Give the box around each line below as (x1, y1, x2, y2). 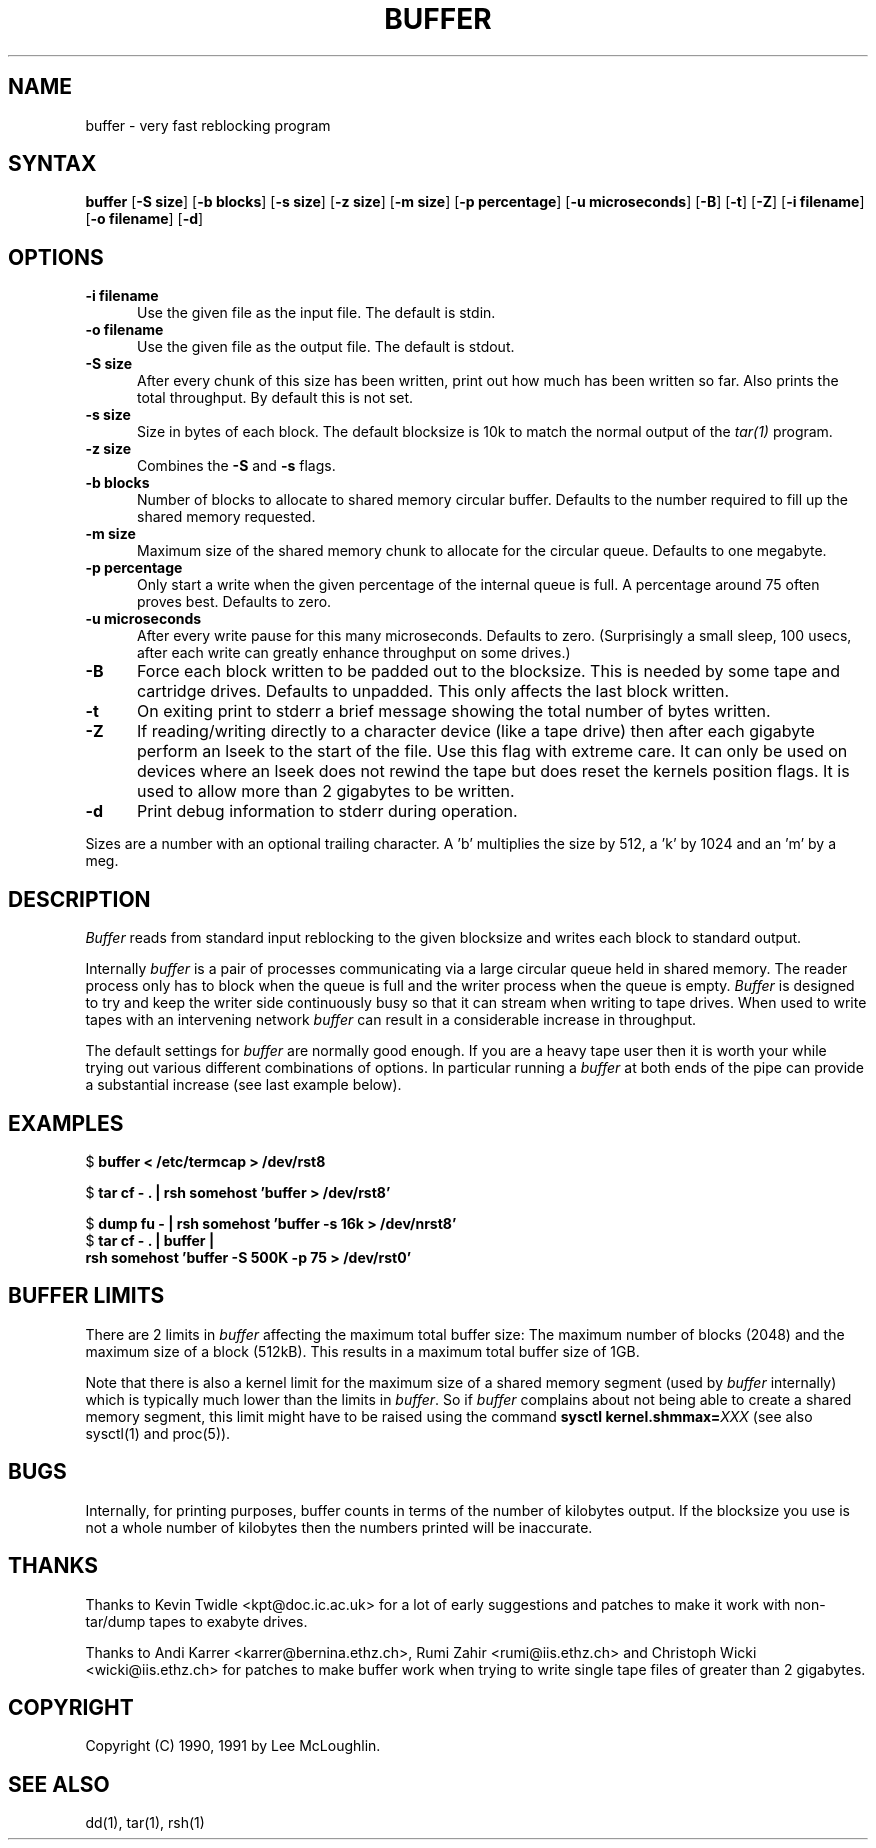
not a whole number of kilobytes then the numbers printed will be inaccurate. (85, 1518, 593, 1536)
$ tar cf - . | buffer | (85, 1231, 215, 1249)
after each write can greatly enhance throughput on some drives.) (137, 644, 571, 662)
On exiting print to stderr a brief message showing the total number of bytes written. (136, 701, 771, 722)
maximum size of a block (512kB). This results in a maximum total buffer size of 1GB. (85, 1342, 640, 1360)
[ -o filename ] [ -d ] (85, 210, 204, 228)
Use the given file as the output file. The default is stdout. (137, 338, 515, 356)
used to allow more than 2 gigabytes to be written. (136, 781, 515, 802)
